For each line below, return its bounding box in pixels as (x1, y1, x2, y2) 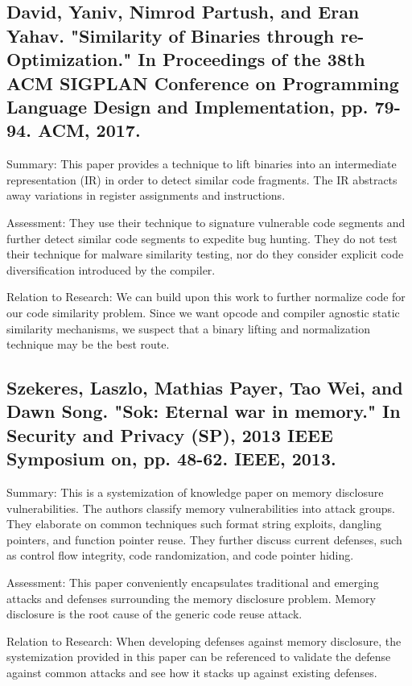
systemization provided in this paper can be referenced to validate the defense (6, 648, 391, 665)
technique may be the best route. (6, 336, 170, 353)
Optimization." (6, 47, 132, 72)
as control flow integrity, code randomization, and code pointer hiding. (6, 547, 354, 564)
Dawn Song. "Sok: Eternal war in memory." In (6, 399, 401, 424)
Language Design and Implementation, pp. (6, 93, 369, 118)
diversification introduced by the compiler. (6, 261, 216, 278)
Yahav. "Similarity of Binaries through (6, 23, 335, 48)
